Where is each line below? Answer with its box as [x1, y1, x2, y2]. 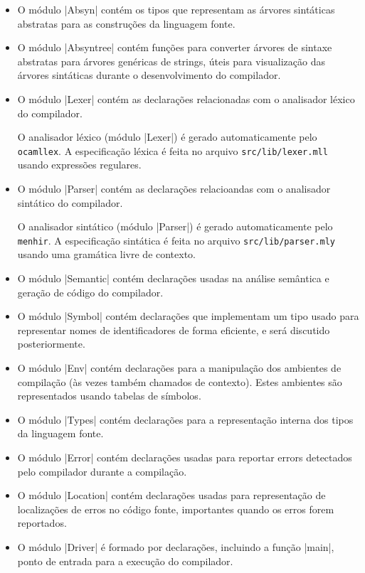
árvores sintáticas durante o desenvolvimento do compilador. [17, 68, 281, 82]
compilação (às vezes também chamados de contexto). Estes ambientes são [17, 374, 342, 389]
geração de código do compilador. [17, 284, 164, 299]
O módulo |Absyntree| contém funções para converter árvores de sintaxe [17, 40, 332, 55]
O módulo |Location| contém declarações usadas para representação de [17, 488, 326, 503]
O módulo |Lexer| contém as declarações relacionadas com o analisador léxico [17, 91, 355, 106]
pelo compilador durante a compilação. [17, 464, 187, 478]
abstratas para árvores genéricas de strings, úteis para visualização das [17, 53, 326, 68]
